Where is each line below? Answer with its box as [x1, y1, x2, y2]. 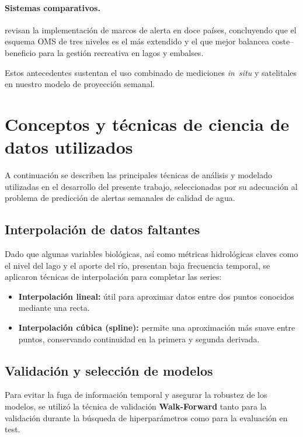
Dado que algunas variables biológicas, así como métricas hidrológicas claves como [5, 248, 298, 260]
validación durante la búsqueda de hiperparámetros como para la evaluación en [5, 411, 288, 424]
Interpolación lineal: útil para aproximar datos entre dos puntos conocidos [18, 290, 294, 302]
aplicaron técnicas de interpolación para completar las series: [5, 270, 222, 283]
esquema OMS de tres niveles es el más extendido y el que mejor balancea [5, 35, 270, 47]
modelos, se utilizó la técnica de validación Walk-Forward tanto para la [5, 400, 267, 412]
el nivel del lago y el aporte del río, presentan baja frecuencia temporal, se [5, 259, 270, 271]
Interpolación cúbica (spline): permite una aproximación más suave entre [18, 321, 295, 334]
